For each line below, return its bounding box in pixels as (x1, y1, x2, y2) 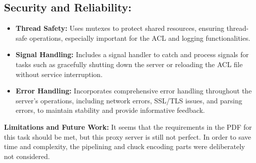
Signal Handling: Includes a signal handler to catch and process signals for (15, 49, 249, 60)
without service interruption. (15, 69, 103, 79)
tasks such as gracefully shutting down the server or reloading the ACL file (15, 59, 243, 69)
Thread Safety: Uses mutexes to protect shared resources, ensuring (15, 23, 224, 33)
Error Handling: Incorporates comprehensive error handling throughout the (15, 85, 252, 96)
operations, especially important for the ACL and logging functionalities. (29, 32, 251, 43)
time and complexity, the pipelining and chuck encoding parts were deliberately (4, 141, 245, 152)
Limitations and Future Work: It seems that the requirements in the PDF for (4, 121, 252, 132)
